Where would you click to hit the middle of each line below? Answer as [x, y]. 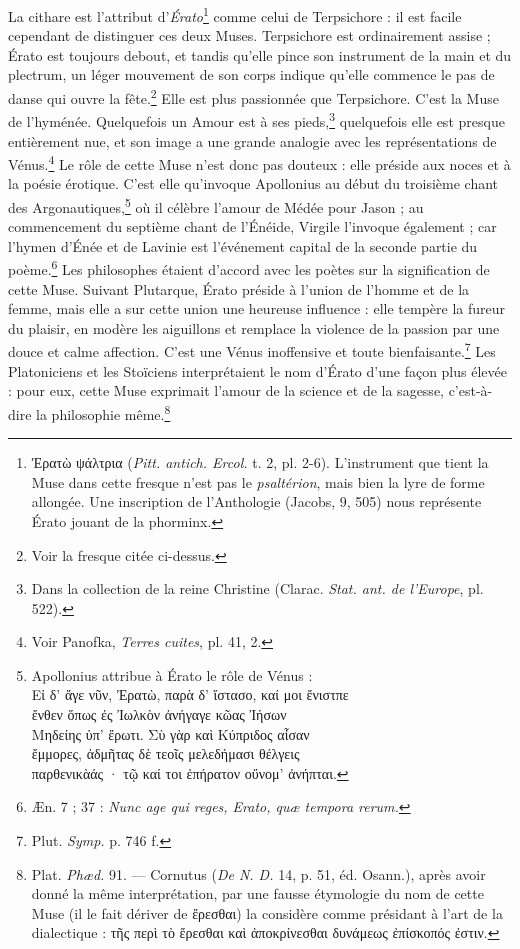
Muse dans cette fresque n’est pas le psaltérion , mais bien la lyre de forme [258, 481]
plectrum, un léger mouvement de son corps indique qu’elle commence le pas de [251, 74]
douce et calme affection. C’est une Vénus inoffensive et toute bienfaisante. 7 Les [252, 350]
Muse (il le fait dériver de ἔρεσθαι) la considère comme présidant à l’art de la [267, 912]
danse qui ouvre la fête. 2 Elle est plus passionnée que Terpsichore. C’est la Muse [253, 96]
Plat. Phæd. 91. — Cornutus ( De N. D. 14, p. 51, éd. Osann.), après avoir [258, 873]
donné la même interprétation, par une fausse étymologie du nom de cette [257, 893]
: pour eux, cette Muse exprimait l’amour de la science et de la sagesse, [226, 390]
